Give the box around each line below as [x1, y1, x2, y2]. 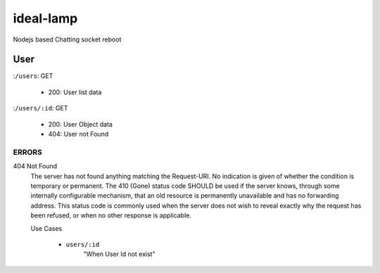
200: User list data [48, 88, 102, 96]
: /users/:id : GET [13, 104, 68, 113]
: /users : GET [13, 72, 53, 80]
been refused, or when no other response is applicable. [30, 211, 191, 220]
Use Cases [30, 224, 63, 232]
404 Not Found [13, 162, 58, 170]
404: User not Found [48, 130, 109, 139]
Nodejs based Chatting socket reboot [13, 35, 122, 44]
